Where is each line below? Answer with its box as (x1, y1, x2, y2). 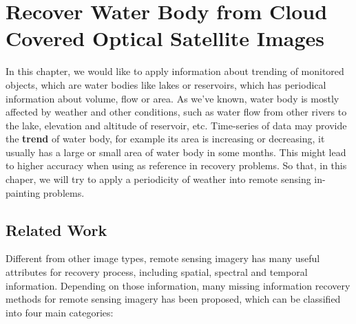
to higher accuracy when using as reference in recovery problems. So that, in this (6, 158, 347, 173)
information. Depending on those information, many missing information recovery (6, 278, 350, 292)
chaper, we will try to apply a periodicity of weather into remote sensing (6, 172, 311, 186)
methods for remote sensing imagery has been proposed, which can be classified (6, 292, 341, 306)
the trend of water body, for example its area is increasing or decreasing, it (6, 131, 325, 146)
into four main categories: (6, 305, 114, 319)
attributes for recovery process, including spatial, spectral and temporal (6, 265, 308, 279)
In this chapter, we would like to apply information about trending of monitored (6, 64, 344, 78)
